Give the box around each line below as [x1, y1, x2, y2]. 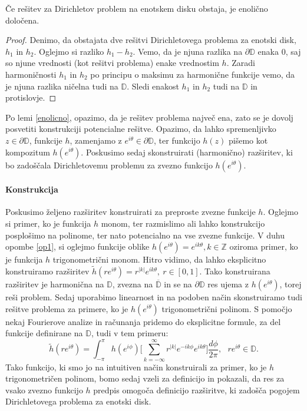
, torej [279, 277, 302, 290]
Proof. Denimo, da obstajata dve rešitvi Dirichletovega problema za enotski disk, [5, 34, 296, 46]
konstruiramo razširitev [5, 264, 90, 277]
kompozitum [5, 145, 50, 158]
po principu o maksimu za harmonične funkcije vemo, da [90, 68, 295, 80]
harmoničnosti [5, 68, 57, 80]
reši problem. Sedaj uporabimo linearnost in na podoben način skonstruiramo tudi [5, 290, 302, 303]
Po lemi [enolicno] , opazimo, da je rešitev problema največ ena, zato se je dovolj [5, 111, 293, 123]
